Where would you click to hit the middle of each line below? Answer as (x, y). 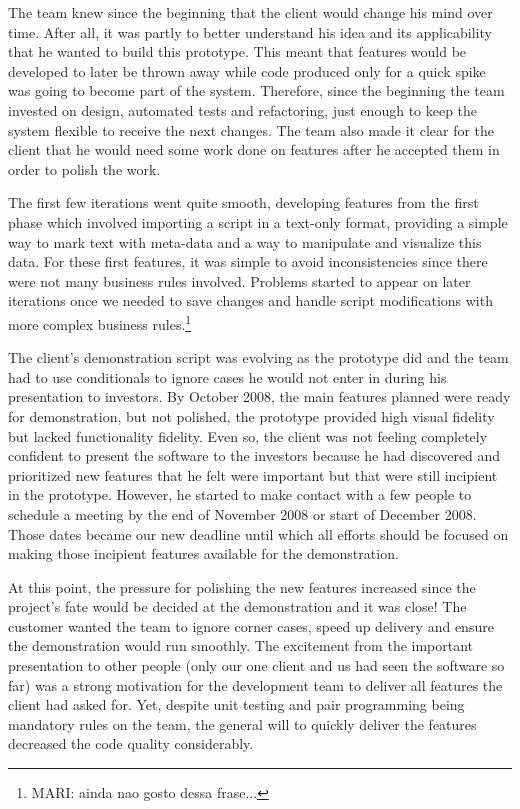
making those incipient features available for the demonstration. (203, 553)
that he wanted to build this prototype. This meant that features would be (237, 51)
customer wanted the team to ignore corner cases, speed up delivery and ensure (251, 625)
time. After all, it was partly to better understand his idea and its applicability (250, 31)
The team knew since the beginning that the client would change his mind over (250, 12)
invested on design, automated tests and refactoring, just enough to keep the (243, 109)
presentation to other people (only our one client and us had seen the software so (256, 665)
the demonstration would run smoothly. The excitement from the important (241, 645)
